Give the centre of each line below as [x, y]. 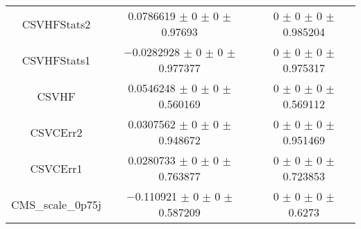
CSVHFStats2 [56, 24]
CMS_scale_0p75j [56, 204]
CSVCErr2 [56, 132]
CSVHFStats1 [56, 60]
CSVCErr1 [56, 168]
